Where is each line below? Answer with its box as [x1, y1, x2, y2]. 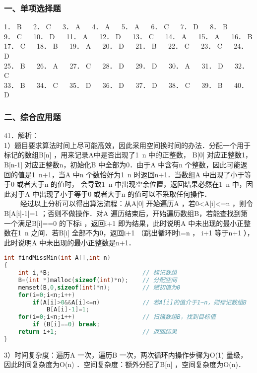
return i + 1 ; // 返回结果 [18, 328, 177, 336]
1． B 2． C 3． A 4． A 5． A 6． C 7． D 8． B [4, 21, 228, 32]
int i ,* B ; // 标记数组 [18, 269, 177, 277]
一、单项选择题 [4, 1, 61, 14]
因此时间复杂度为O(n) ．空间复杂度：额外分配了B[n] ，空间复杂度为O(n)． [4, 359, 245, 370]
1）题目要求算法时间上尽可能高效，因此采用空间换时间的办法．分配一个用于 [4, 140, 251, 150]
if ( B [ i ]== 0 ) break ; [32, 321, 100, 328]
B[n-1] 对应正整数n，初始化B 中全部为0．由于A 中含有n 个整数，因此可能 [4, 159, 241, 169]
